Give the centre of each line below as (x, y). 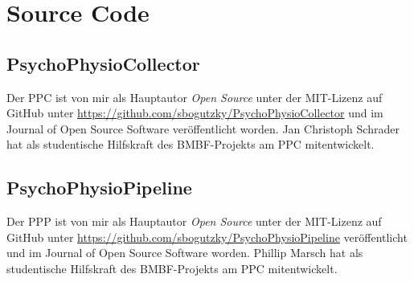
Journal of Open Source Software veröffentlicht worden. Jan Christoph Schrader (203, 128)
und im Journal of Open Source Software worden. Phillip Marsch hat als (185, 253)
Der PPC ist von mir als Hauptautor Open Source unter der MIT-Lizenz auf (195, 97)
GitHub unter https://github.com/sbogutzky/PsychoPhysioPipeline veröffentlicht (207, 237)
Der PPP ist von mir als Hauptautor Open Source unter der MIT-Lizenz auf (194, 221)
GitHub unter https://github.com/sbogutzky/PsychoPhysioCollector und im (195, 113)
